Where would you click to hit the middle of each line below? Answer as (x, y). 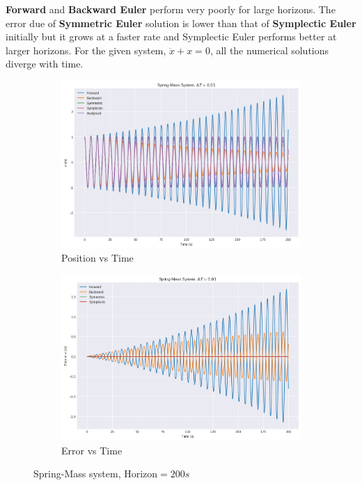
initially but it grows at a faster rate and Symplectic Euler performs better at (171, 37)
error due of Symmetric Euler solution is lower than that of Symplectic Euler (181, 23)
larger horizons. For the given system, (86, 50)
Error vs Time (92, 450)
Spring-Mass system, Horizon (96, 474)
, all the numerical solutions (269, 50)
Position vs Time (97, 258)
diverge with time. (45, 64)
